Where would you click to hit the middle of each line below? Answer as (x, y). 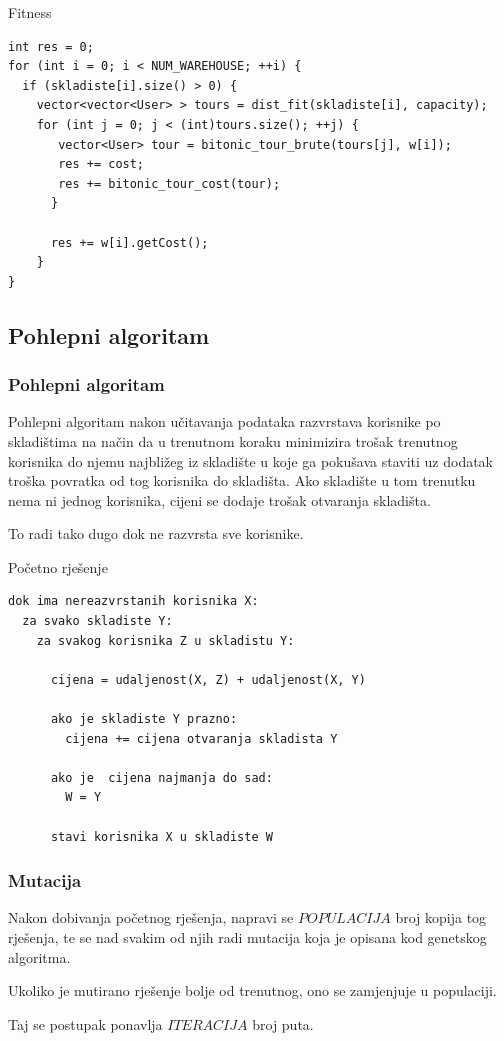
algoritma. (39, 956)
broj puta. (283, 1023)
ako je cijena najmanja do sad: (161, 777)
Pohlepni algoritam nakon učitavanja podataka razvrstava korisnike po (224, 421)
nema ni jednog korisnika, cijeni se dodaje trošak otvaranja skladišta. (219, 499)
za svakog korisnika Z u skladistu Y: (165, 640)
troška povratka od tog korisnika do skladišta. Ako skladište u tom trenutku (242, 480)
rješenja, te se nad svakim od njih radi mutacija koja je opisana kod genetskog (247, 937)
